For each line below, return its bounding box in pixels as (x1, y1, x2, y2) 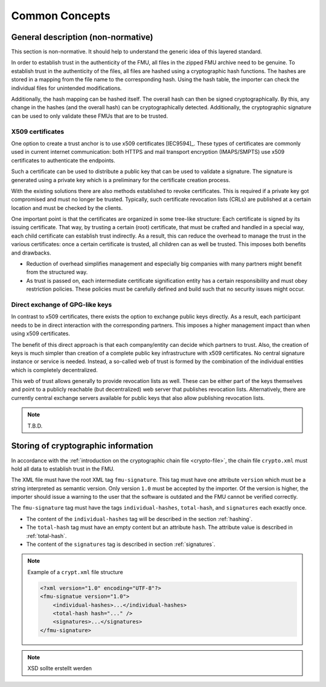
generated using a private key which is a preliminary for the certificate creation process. (11, 176, 231, 183)
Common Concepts (11, 9, 111, 22)
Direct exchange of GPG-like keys (11, 300, 112, 309)
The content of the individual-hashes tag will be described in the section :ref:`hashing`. (26, 515, 253, 522)
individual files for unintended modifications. (11, 84, 122, 92)
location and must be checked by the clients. (11, 204, 123, 211)
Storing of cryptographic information (11, 441, 153, 451)
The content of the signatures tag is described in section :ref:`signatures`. (26, 540, 216, 548)
